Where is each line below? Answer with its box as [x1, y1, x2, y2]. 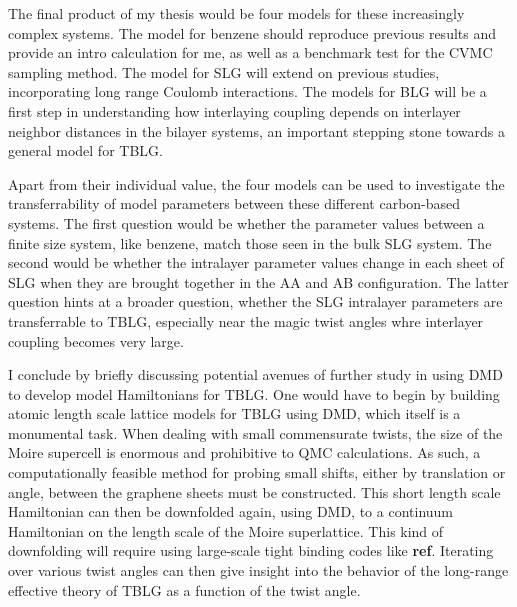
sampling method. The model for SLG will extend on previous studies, [8, 61, 440, 82]
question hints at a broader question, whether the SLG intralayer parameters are [8, 291, 503, 312]
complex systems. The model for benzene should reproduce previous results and [8, 22, 496, 43]
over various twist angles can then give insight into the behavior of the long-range [8, 560, 509, 581]
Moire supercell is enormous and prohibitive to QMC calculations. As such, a [8, 442, 481, 463]
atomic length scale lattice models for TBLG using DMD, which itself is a [8, 403, 461, 424]
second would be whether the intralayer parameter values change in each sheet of [8, 252, 504, 273]
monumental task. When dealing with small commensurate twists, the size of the [8, 422, 503, 443]
